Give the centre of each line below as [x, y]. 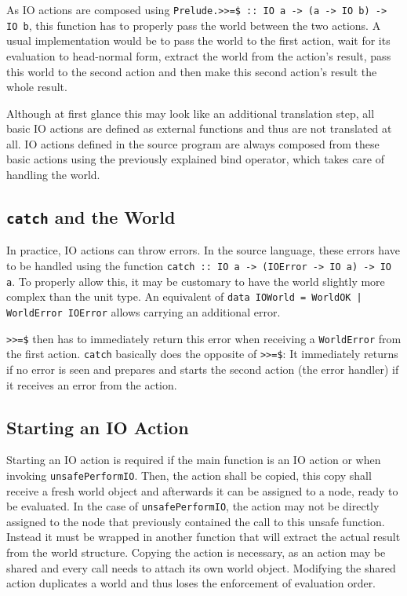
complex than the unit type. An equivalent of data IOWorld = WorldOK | [184, 296]
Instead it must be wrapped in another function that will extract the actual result [203, 537]
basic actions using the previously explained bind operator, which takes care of [196, 159]
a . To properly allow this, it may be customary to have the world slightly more [196, 281]
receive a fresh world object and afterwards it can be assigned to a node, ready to [202, 490]
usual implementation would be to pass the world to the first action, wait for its [198, 40]
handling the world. [53, 175]
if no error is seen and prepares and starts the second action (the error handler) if [203, 369]
